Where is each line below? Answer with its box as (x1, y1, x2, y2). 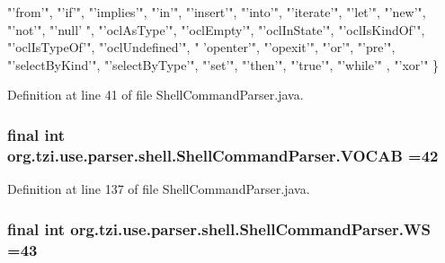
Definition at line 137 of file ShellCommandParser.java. (7, 180, 310, 198)
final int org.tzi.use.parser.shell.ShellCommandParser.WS (7, 217, 431, 240)
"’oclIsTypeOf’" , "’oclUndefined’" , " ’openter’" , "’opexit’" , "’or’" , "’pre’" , (7, 38, 396, 57)
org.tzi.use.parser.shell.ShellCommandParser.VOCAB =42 (7, 144, 439, 166)
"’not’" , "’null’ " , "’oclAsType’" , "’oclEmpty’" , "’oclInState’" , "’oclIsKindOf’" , (7, 20, 425, 39)
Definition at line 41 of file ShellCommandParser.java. (7, 85, 304, 104)
